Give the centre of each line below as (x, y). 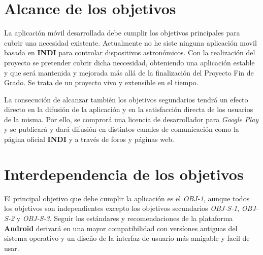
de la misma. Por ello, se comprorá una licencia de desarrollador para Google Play (131, 119)
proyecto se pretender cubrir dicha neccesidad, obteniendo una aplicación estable (129, 62)
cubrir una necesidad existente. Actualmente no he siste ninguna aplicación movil (130, 42)
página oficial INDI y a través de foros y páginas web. (89, 139)
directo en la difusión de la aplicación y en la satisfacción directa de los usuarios (129, 109)
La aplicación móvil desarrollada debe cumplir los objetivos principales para (122, 33)
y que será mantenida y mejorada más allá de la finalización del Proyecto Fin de (129, 72)
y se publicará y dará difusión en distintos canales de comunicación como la (122, 129)
